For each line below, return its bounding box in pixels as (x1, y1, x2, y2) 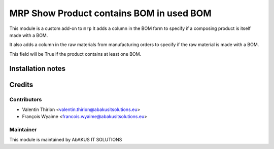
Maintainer (9, 126, 37, 133)
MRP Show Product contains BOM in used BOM (9, 8, 212, 19)
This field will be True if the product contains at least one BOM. (9, 51, 142, 57)
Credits (9, 80, 33, 89)
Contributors (9, 96, 42, 103)
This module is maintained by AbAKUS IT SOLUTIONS (9, 137, 122, 143)
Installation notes (9, 64, 66, 73)
